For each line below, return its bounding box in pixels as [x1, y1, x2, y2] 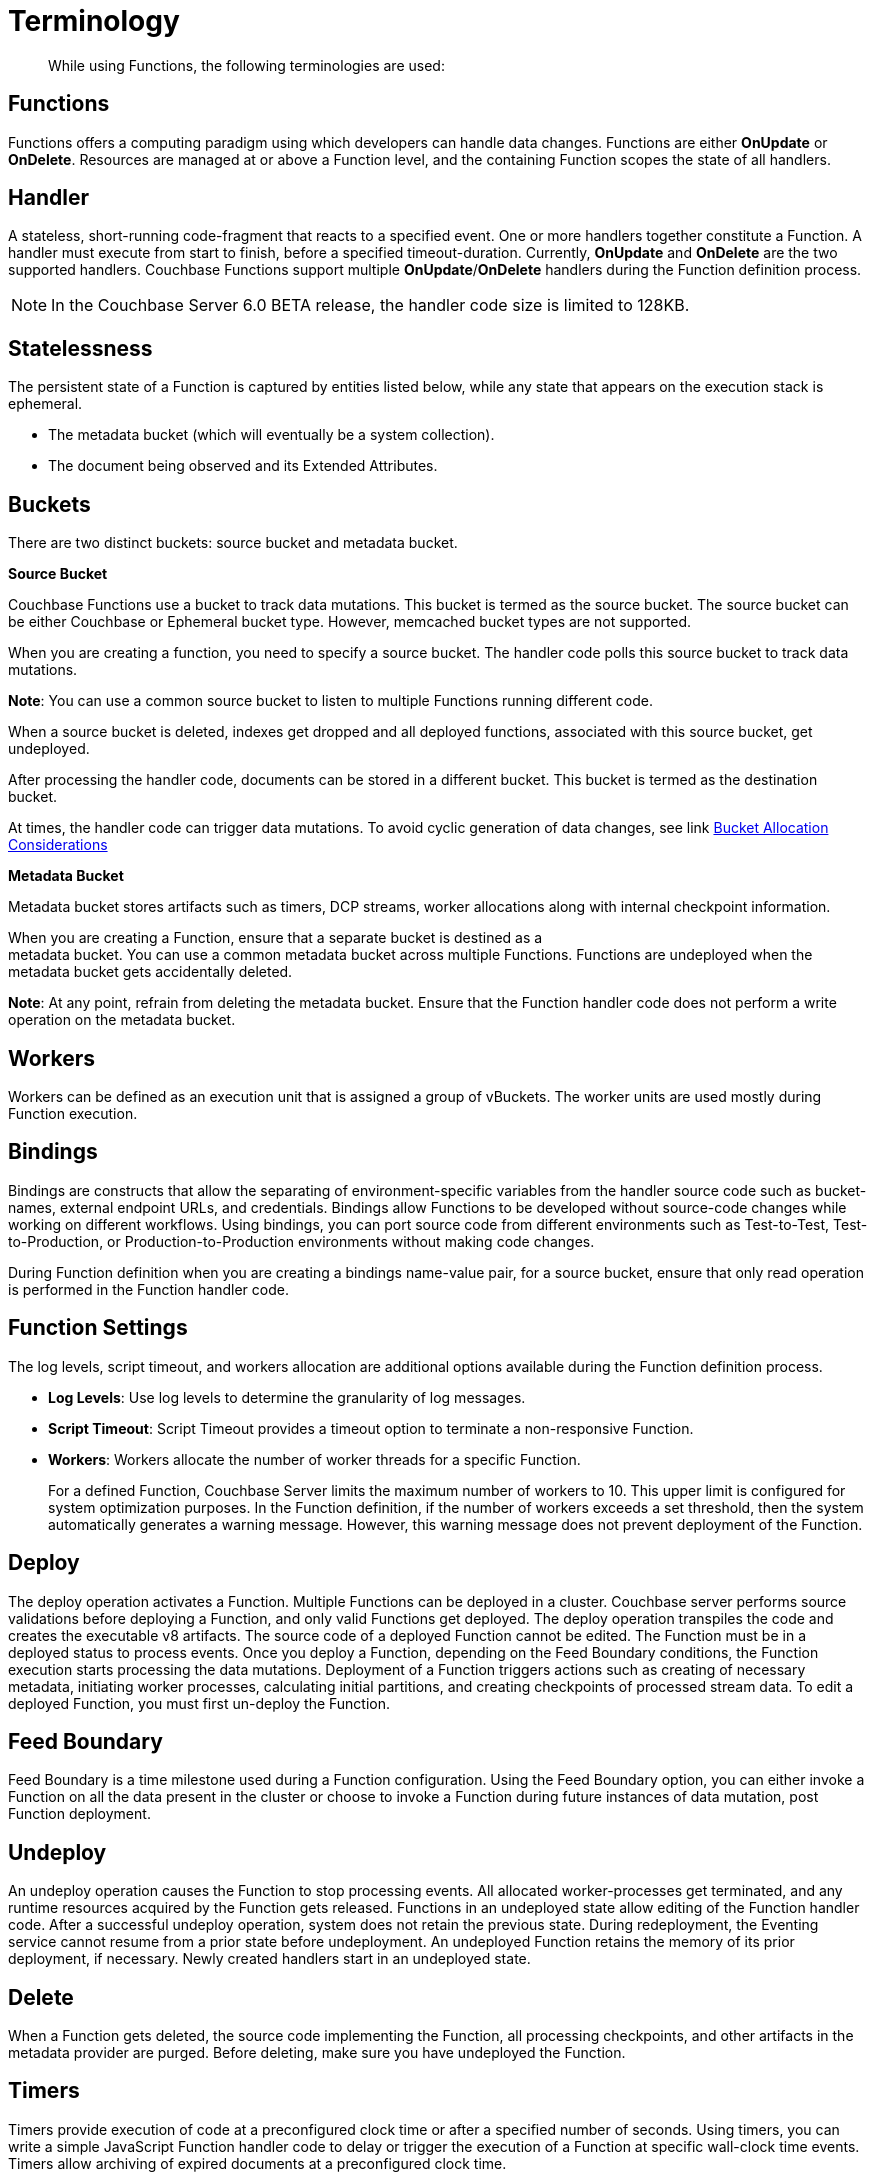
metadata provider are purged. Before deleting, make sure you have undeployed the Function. [8, 2044, 626, 2062]
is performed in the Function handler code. [8, 1280, 289, 1298]
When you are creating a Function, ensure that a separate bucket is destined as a [8, 929, 543, 947]
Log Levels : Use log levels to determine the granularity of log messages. [48, 1388, 526, 1406]
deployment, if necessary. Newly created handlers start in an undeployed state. [8, 1950, 531, 1968]
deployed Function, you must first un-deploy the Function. [8, 1694, 391, 1712]
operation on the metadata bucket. [8, 1011, 236, 1029]
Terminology [8, 4, 180, 38]
